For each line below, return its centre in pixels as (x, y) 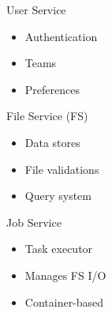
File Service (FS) (47, 116)
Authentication (61, 36)
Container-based (64, 302)
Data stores (52, 142)
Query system (58, 196)
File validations (62, 169)
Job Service (34, 222)
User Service (36, 9)
